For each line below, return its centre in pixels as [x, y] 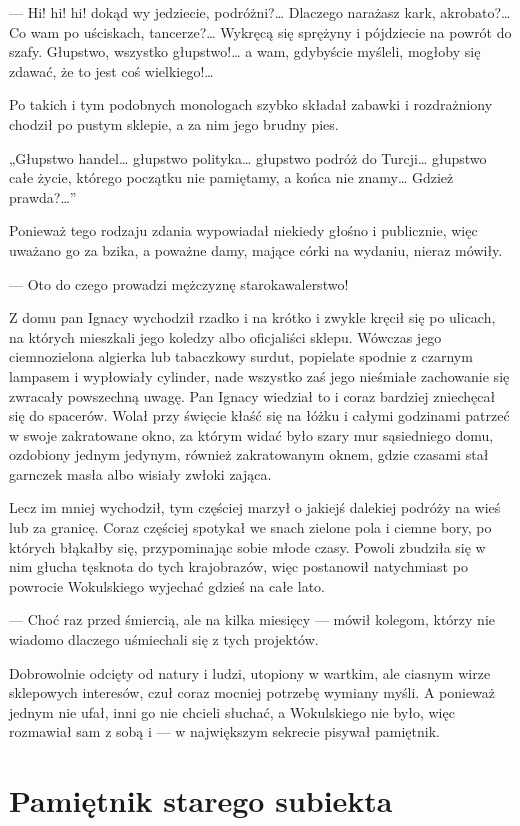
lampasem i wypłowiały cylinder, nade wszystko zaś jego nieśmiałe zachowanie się [259, 375]
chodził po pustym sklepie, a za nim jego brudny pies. [174, 123]
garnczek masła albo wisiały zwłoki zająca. [140, 473]
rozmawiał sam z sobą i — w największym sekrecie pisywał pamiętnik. [224, 731]
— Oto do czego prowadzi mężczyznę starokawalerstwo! [179, 283]
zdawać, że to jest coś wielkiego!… [111, 70]
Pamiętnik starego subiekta [201, 800]
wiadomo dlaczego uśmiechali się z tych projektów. [164, 639]
